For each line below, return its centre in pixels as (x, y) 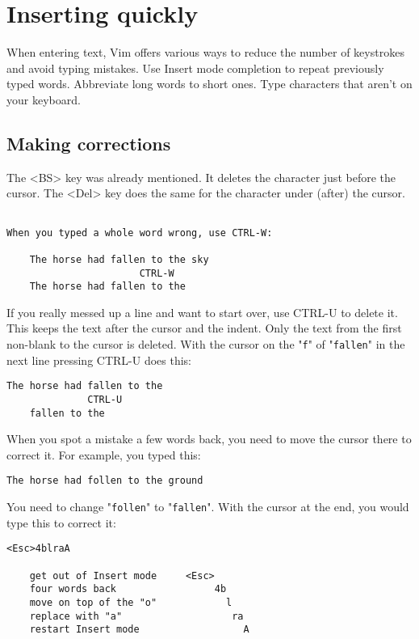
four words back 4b (128, 589)
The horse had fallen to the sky (119, 259)
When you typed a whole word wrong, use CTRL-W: (140, 233)
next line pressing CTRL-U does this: (99, 360)
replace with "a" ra (136, 616)
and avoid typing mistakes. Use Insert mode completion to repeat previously (195, 68)
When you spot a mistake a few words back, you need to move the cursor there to (209, 439)
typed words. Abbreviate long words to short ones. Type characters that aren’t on (209, 84)
